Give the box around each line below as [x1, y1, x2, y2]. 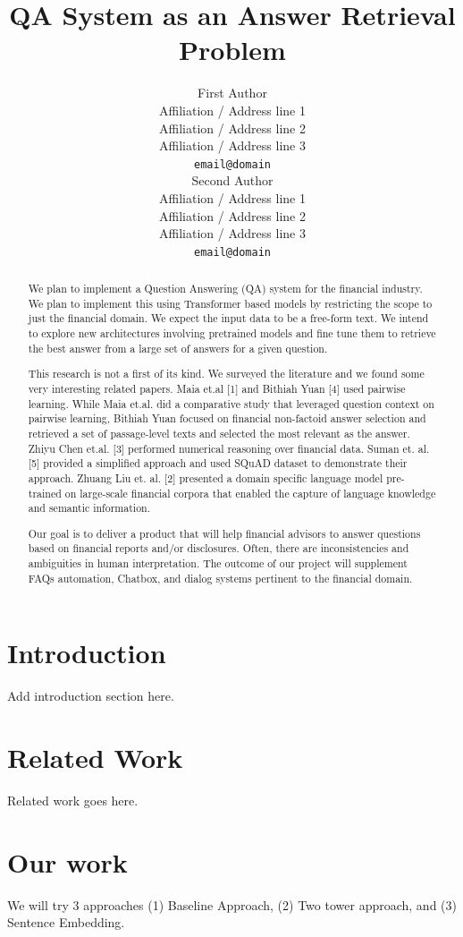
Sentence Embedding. [7, 913, 125, 932]
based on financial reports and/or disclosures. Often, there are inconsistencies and [28, 541, 409, 556]
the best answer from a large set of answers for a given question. [28, 340, 328, 355]
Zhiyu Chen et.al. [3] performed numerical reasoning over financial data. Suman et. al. [28, 440, 430, 456]
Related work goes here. [7, 791, 139, 810]
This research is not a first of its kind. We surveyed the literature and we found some [28, 366, 425, 381]
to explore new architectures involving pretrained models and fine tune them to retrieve [28, 326, 436, 341]
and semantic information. [28, 500, 150, 515]
